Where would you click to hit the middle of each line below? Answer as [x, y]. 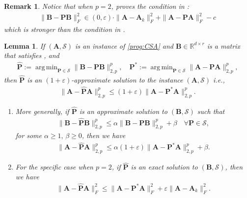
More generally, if [42, 111]
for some [28, 135]
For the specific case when [54, 167]
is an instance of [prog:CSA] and [124, 45]
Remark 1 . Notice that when [48, 6]
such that [211, 111]
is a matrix [223, 45]
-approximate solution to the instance [127, 79]
